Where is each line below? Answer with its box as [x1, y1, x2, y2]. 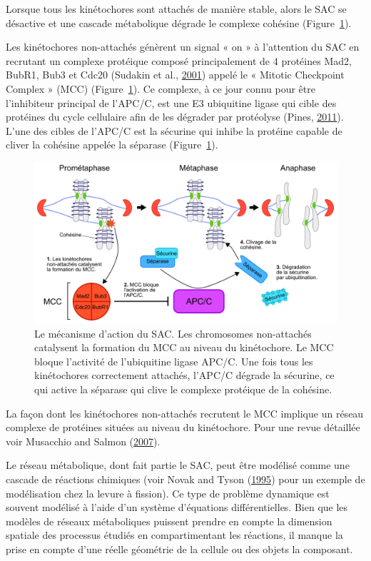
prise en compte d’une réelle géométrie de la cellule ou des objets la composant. [6, 541, 353, 556]
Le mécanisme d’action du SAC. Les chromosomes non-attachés [34, 325, 312, 340]
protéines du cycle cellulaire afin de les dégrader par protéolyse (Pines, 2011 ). [6, 109, 344, 124]
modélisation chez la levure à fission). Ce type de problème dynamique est [6, 485, 330, 500]
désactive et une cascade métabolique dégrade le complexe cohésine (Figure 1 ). [6, 15, 352, 30]
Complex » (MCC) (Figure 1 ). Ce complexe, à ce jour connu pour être [6, 81, 315, 96]
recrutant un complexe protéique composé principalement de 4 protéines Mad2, [6, 53, 352, 68]
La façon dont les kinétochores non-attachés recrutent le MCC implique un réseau [6, 405, 364, 420]
